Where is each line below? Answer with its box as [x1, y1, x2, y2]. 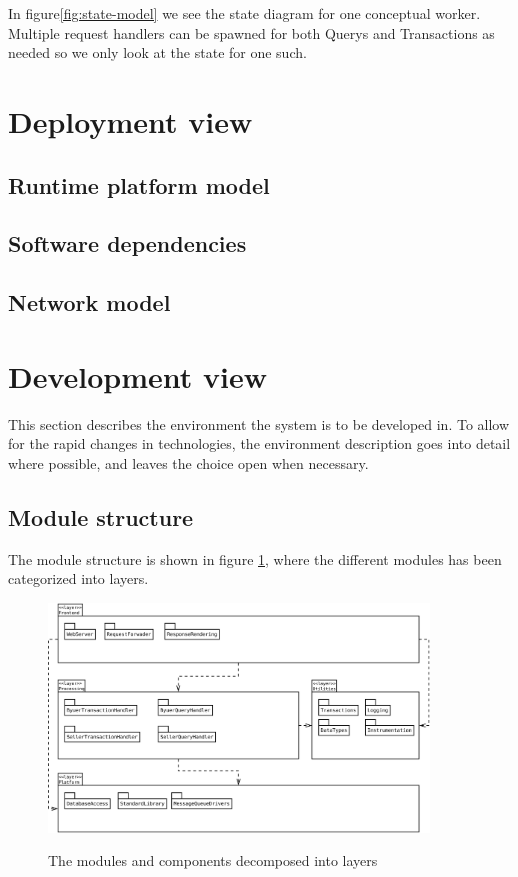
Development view [8, 355, 268, 396]
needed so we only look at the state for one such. [8, 42, 307, 63]
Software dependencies [8, 228, 247, 259]
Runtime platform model [8, 169, 270, 200]
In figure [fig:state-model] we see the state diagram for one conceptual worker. [8, 3, 481, 23]
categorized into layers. [8, 568, 149, 589]
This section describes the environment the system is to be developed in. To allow [8, 413, 510, 434]
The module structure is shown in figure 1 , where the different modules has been [8, 548, 502, 569]
